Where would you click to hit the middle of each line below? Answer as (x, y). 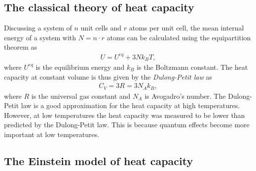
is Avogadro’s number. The (185, 96)
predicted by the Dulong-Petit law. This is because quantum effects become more (127, 125)
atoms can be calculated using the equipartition (179, 37)
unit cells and (101, 28)
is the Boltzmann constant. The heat (192, 67)
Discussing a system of (38, 28)
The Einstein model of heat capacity (99, 161)
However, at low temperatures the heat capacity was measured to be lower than (125, 115)
